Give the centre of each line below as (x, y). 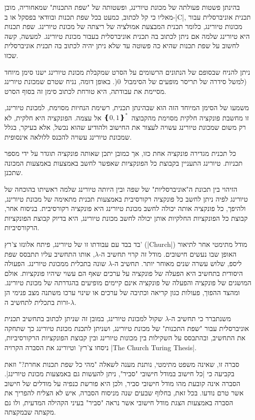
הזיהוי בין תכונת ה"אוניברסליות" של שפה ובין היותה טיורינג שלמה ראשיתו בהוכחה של (121, 189)
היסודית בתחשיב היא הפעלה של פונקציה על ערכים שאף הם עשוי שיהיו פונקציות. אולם (124, 273)
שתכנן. (14, 172)
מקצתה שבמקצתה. (30, 412)
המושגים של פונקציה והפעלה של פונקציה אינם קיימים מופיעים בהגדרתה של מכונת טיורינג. (128, 283)
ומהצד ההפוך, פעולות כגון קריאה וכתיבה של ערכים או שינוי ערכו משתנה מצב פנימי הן (122, 292)
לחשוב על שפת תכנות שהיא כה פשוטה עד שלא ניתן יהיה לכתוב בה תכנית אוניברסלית (122, 45)
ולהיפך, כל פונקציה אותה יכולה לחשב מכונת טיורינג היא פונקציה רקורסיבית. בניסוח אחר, (125, 208)
